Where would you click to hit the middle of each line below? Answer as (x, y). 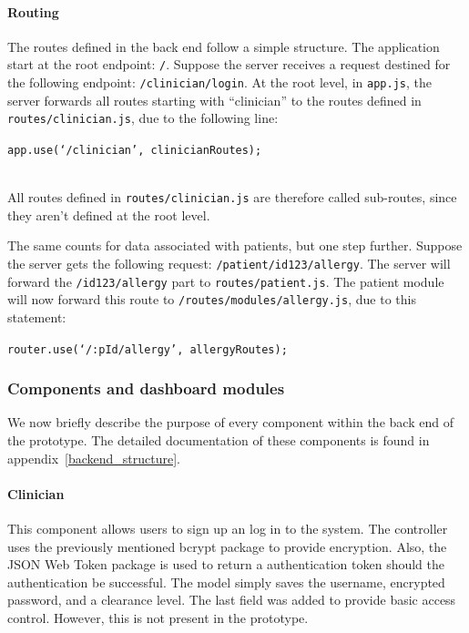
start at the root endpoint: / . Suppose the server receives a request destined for (229, 64)
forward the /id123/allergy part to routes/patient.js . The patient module (226, 281)
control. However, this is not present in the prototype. (158, 618)
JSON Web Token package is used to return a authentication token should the (226, 564)
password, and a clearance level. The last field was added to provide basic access (232, 600)
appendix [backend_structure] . (94, 458)
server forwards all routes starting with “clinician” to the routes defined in (214, 100)
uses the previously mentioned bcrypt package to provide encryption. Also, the (227, 546)
